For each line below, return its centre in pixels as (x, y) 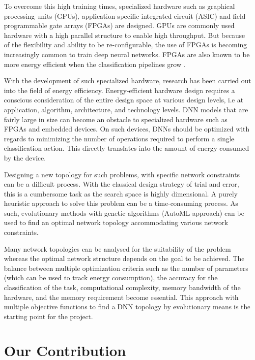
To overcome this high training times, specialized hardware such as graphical (119, 6)
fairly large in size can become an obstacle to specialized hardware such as (116, 119)
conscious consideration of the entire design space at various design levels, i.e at (124, 100)
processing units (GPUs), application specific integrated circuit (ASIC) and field (125, 16)
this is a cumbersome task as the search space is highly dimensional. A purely (121, 193)
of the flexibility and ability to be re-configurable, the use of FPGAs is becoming (126, 45)
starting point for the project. (49, 316)
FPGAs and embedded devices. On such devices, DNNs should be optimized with (127, 129)
